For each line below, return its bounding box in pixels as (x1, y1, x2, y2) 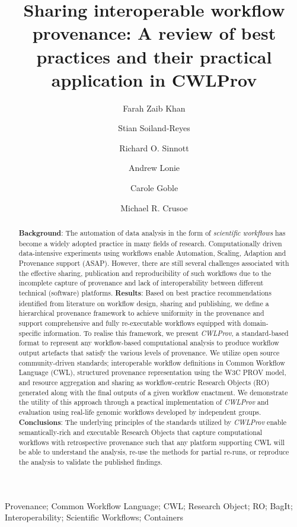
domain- (243, 318, 269, 328)
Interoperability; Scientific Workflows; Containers (5, 511, 183, 523)
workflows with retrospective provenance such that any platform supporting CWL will (18, 437, 285, 447)
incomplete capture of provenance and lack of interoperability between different (18, 278, 264, 288)
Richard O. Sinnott (119, 141, 189, 154)
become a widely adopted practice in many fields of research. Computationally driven (18, 238, 282, 248)
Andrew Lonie (128, 161, 180, 174)
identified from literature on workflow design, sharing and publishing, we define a (18, 298, 269, 308)
